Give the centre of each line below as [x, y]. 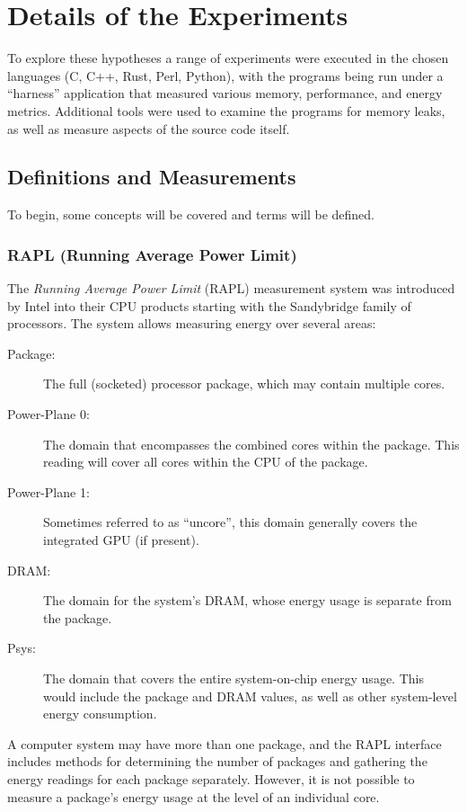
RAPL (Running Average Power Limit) [152, 254]
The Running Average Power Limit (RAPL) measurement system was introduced [231, 288]
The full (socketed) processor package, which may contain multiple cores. [244, 384]
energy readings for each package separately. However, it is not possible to [211, 778]
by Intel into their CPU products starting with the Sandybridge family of [209, 305]
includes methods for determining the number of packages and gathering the [217, 761]
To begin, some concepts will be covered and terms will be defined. [191, 214]
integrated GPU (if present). [121, 540]
